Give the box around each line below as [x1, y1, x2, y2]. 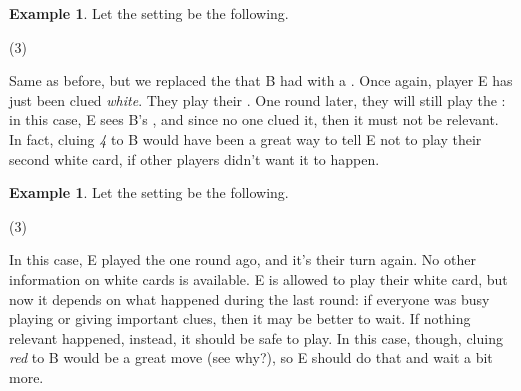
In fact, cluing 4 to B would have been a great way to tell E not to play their [9, 128, 482, 149]
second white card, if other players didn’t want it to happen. [9, 148, 380, 169]
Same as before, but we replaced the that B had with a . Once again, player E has [9, 70, 513, 91]
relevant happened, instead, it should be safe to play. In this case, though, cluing [9, 327, 503, 348]
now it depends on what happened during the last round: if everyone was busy [9, 288, 490, 309]
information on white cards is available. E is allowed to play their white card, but [9, 268, 508, 289]
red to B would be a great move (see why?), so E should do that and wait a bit [9, 347, 493, 368]
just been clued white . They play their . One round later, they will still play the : [9, 89, 506, 110]
